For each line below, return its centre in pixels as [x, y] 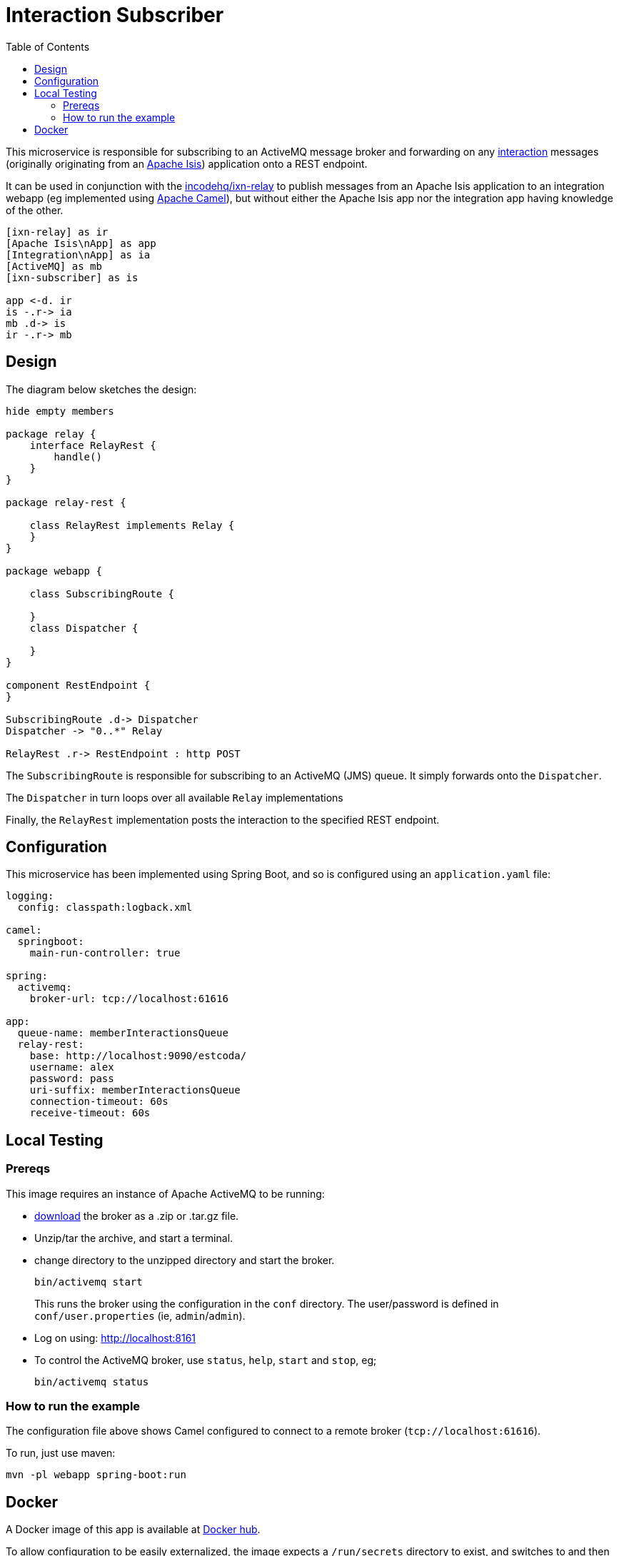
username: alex [72, 1067]
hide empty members [60, 411]
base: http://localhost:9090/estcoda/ [138, 1056]
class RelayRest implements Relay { [132, 525]
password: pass [72, 1079]
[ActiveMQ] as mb [54, 266]
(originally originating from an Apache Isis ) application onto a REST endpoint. [187, 163]
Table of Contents [48, 46]
